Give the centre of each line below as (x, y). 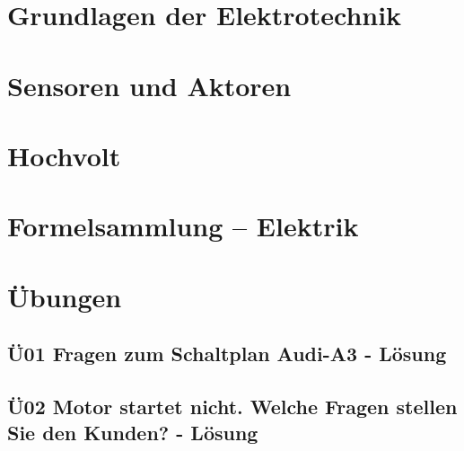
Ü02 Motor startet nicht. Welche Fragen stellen (232, 407)
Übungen (65, 296)
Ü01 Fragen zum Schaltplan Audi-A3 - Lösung (227, 354)
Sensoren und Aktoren (149, 85)
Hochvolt (64, 155)
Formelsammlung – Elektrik (183, 226)
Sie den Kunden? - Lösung (133, 433)
